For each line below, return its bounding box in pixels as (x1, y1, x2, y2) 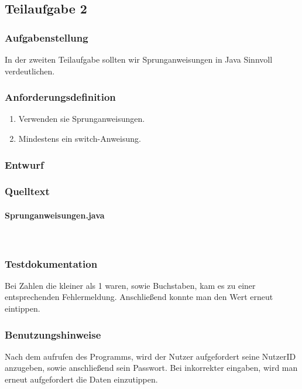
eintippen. (5, 302, 40, 315)
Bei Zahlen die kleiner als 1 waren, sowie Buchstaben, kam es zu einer (5, 279, 256, 291)
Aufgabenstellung (5, 30, 88, 45)
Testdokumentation (5, 256, 98, 271)
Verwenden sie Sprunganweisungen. (18, 112, 145, 125)
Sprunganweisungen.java (5, 209, 105, 221)
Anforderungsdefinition (5, 90, 116, 104)
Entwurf (5, 157, 44, 172)
